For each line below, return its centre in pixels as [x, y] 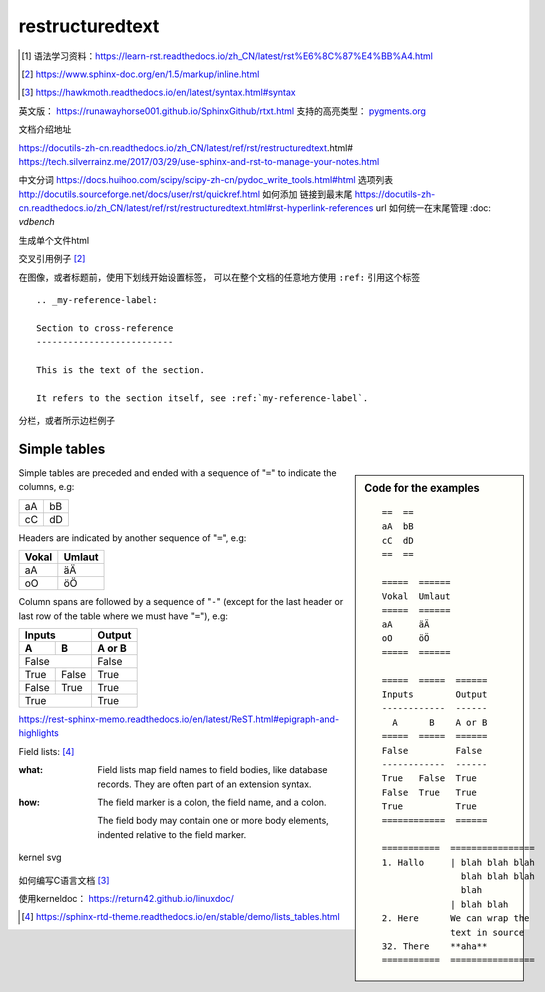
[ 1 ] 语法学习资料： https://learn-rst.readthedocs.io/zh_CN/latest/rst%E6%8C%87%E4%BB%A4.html [227, 56]
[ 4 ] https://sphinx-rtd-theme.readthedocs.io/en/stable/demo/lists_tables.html [180, 917]
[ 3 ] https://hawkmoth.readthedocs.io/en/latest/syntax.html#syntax [159, 92]
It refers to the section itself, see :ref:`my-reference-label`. [202, 398]
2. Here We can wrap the [455, 918]
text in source [487, 932]
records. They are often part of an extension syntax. [204, 784]
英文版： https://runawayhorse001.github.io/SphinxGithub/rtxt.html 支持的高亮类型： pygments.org [222, 111]
